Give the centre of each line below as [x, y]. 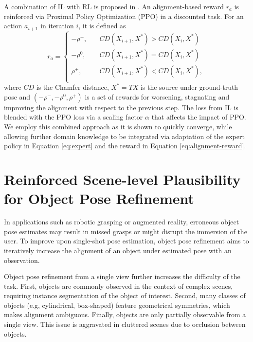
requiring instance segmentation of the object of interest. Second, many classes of [125, 295]
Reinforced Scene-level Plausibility [122, 179]
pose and [17, 96]
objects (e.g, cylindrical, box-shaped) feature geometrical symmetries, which [117, 305]
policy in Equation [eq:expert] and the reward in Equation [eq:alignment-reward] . [125, 146]
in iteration [57, 26]
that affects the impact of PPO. [199, 117]
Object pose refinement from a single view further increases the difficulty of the [122, 276]
